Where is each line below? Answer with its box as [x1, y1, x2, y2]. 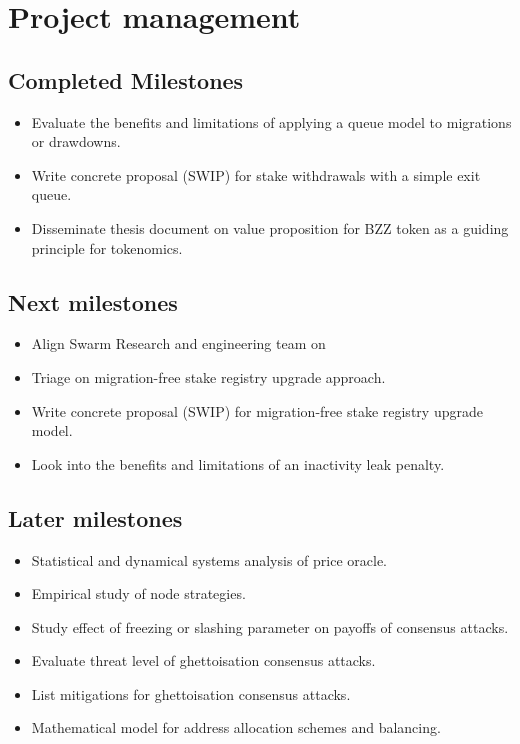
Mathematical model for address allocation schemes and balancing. [31, 717, 441, 738]
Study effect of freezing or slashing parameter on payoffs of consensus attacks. [31, 616, 509, 637]
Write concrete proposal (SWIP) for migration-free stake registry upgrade [31, 400, 483, 421]
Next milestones [8, 286, 178, 317]
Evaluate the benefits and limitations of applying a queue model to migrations [31, 111, 512, 132]
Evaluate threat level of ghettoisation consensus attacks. [31, 650, 376, 671]
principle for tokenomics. [31, 237, 183, 258]
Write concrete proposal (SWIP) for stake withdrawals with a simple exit [31, 164, 481, 185]
